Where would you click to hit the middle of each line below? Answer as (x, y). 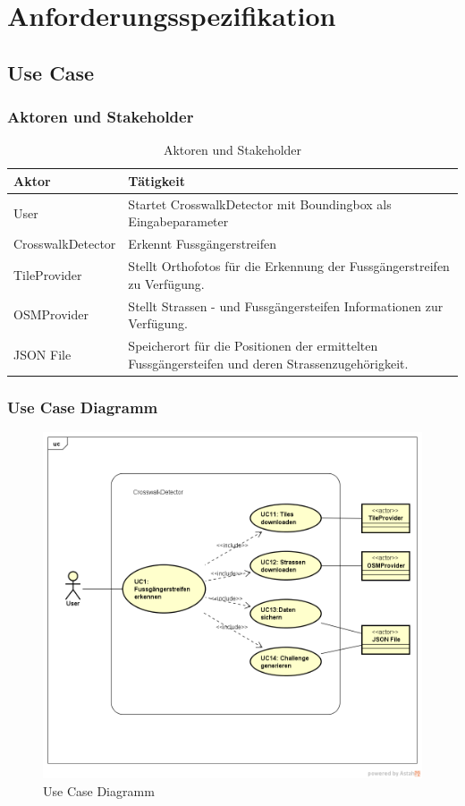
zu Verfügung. (166, 283)
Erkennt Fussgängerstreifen (203, 244)
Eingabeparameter (178, 221)
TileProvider (48, 274)
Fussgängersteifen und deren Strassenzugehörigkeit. (268, 363)
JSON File (42, 354)
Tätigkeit (156, 180)
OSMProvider (51, 314)
